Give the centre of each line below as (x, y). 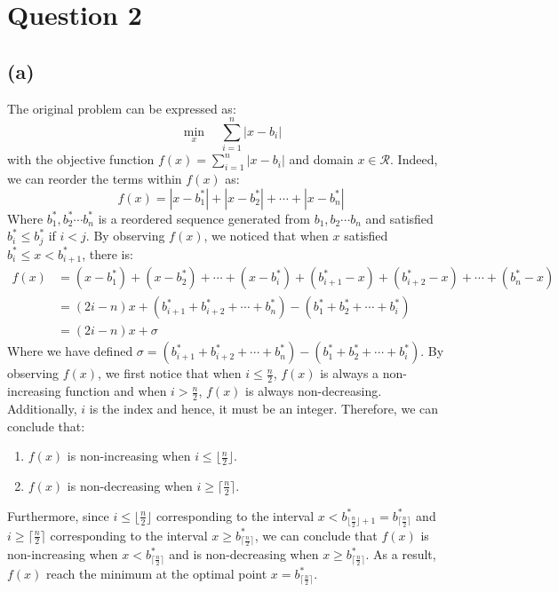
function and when (116, 391)
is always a (350, 373)
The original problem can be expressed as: (122, 108)
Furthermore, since (58, 515)
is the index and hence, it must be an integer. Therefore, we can (264, 408)
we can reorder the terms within (95, 179)
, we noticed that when (266, 236)
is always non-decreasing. (314, 391)
